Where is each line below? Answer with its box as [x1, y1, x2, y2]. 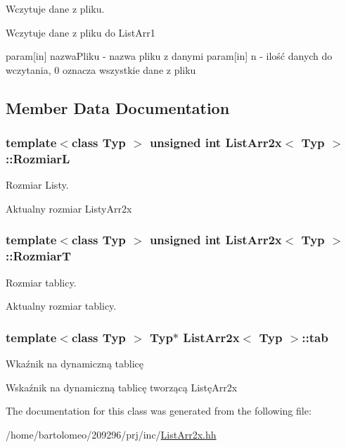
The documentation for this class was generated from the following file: [6, 403, 312, 418]
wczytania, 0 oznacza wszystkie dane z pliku [6, 62, 196, 77]
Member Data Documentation [6, 96, 230, 118]
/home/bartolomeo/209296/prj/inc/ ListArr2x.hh [6, 427, 217, 441]
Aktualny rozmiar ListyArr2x [6, 201, 132, 215]
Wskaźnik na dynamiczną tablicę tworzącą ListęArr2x [6, 379, 238, 394]
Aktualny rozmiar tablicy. [6, 298, 117, 313]
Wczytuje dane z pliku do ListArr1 [6, 25, 155, 39]
